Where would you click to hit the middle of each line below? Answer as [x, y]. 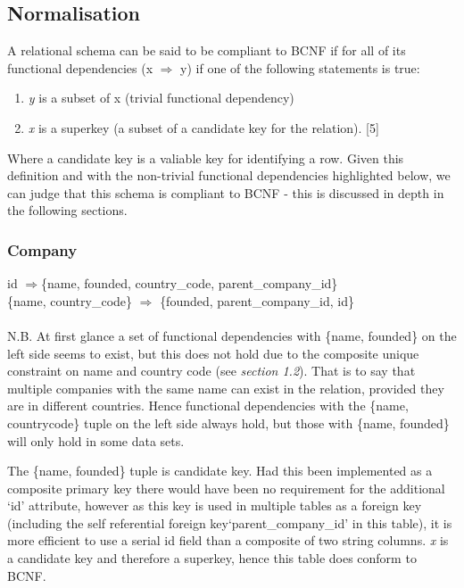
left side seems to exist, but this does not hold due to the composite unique [213, 353]
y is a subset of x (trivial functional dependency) [161, 98]
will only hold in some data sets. [96, 440]
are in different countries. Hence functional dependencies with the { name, [208, 406]
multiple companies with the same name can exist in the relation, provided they [226, 388]
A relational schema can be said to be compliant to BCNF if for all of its [207, 50]
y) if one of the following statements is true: [300, 67]
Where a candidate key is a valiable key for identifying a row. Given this [206, 157]
